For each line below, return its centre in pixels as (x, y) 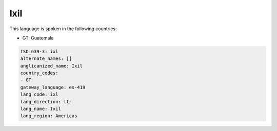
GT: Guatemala (38, 38)
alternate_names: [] (46, 59)
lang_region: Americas (49, 116)
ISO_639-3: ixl (39, 51)
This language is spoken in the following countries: (63, 29)
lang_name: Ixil (41, 109)
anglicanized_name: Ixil (52, 66)
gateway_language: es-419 (53, 87)
